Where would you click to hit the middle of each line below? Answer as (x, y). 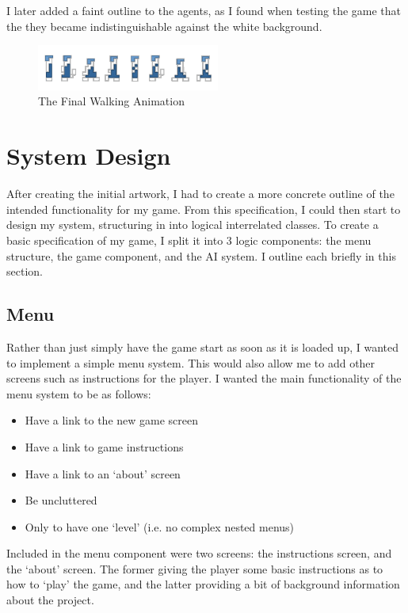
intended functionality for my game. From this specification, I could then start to (204, 209)
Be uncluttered (61, 500)
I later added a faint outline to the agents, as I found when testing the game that (204, 10)
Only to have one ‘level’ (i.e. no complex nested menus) (160, 526)
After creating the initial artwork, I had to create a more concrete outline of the (200, 194)
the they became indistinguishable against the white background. (164, 26)
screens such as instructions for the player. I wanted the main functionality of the (204, 378)
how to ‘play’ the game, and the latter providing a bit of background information (203, 584)
